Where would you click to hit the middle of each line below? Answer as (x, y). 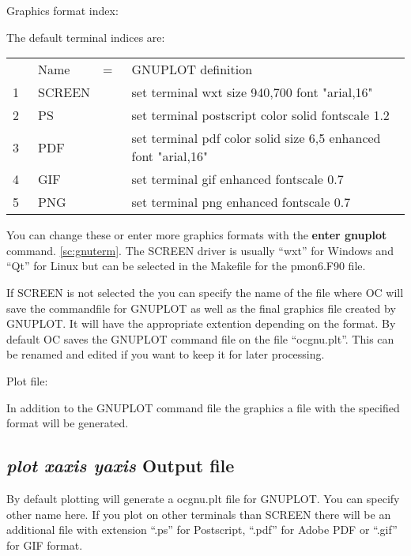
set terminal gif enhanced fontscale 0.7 (238, 179)
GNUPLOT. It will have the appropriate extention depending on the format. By (201, 323)
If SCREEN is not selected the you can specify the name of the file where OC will (205, 292)
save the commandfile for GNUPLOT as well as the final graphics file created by (201, 308)
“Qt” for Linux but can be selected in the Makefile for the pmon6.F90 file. (186, 266)
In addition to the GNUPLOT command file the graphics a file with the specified (203, 407)
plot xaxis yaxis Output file (121, 466)
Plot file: (27, 380)
